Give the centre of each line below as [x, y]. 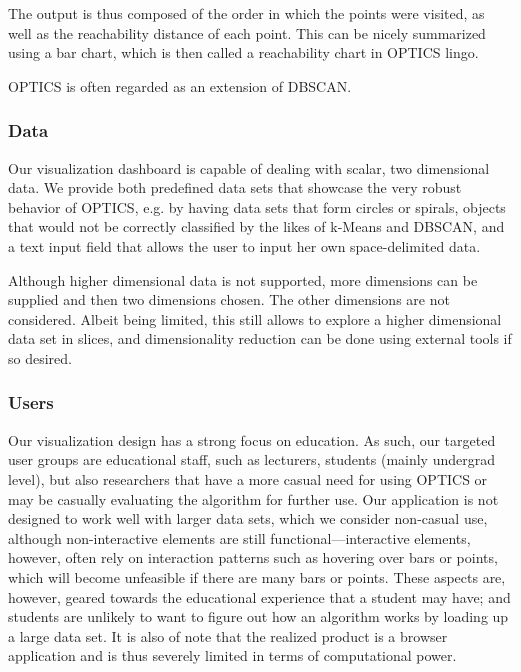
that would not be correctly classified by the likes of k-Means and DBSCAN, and [256, 226]
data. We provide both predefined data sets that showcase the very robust [235, 187]
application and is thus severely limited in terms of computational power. [232, 655]
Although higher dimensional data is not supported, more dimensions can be [243, 279]
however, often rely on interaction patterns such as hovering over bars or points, [253, 557]
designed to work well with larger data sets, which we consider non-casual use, [248, 518]
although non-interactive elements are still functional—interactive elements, [239, 537]
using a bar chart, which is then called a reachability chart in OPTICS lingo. [243, 52]
